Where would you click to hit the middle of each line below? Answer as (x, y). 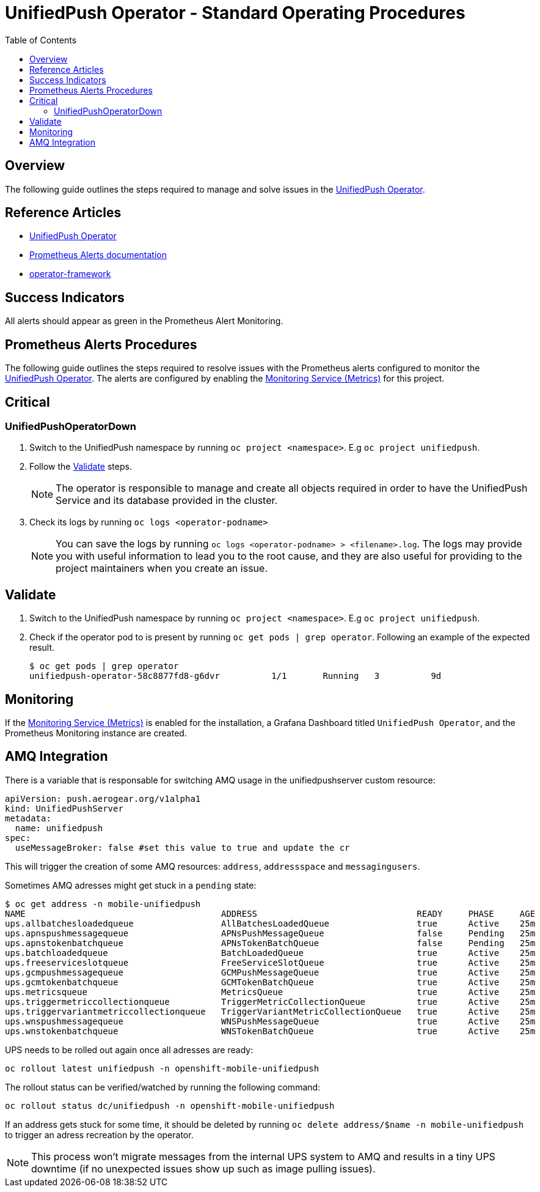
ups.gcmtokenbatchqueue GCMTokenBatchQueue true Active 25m (270, 982)
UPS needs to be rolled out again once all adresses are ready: (129, 1049)
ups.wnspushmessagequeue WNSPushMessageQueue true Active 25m (270, 1021)
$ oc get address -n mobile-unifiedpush (103, 904)
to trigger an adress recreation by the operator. (99, 1135)
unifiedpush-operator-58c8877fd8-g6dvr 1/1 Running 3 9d (235, 676)
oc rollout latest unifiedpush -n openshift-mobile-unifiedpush (162, 1068)
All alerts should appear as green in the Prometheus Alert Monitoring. (144, 321)
